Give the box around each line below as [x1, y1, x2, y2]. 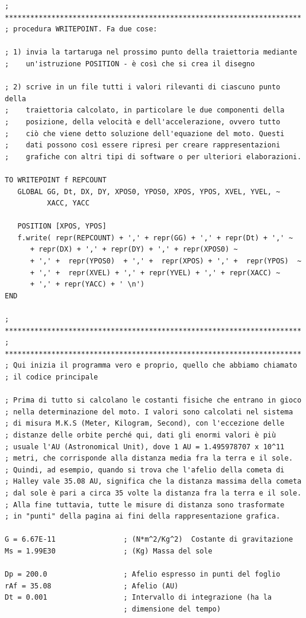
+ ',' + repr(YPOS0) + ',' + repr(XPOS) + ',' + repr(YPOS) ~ [30, 257, 302, 266]
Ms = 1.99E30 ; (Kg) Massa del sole [5, 546, 212, 555]
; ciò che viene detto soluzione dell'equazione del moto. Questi [5, 129, 285, 138]
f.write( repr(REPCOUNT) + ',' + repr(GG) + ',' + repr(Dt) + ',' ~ [17, 233, 293, 242]
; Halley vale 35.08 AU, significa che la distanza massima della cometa [5, 477, 302, 486]
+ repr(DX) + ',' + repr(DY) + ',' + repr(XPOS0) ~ [30, 245, 238, 254]
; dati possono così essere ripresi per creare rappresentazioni [5, 141, 281, 150]
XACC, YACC [47, 199, 90, 208]
